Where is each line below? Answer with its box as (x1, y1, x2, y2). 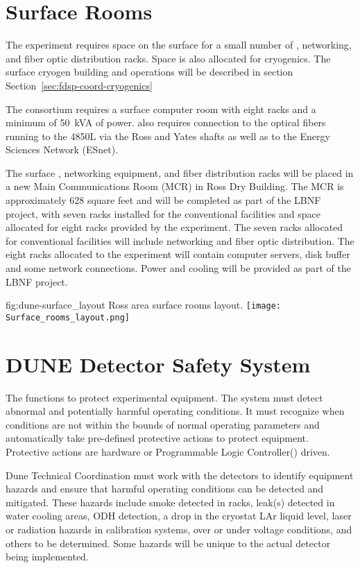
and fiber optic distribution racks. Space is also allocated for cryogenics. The (6, 51, 331, 65)
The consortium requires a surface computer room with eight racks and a (6, 101, 316, 116)
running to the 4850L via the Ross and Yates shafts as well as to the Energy (6, 128, 330, 143)
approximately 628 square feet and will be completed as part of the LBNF (6, 193, 321, 207)
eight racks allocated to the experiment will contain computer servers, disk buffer (6, 247, 350, 261)
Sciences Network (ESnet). (6, 142, 119, 157)
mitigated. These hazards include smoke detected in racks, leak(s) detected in (6, 494, 335, 509)
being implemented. (6, 549, 89, 564)
